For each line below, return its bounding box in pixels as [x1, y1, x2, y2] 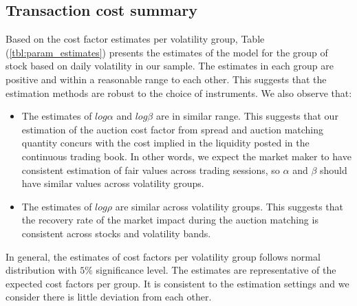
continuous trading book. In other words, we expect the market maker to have [21, 149, 351, 163]
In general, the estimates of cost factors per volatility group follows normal [6, 249, 321, 263]
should [319, 162, 347, 177]
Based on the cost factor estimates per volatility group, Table [6, 32, 265, 46]
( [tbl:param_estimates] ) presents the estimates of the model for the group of [6, 45, 328, 59]
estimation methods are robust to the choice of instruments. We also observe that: [6, 85, 352, 100]
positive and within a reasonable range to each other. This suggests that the [6, 72, 327, 86]
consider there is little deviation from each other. [6, 289, 212, 304]
